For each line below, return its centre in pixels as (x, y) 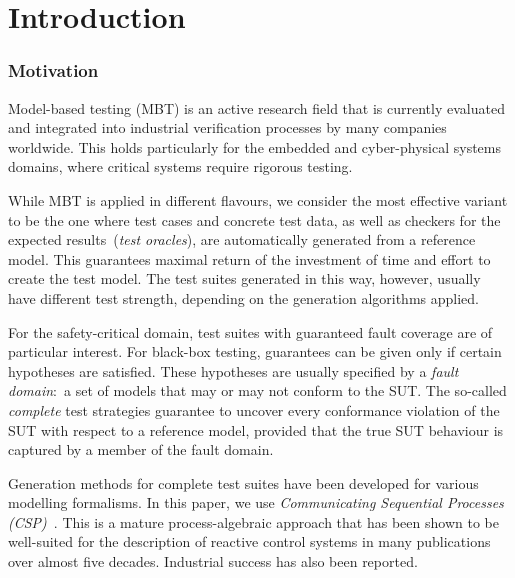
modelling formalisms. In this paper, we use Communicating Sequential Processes (256, 502)
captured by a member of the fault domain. (141, 449)
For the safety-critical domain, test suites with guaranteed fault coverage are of (250, 331)
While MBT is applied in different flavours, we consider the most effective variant (258, 199)
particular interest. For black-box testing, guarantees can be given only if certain (255, 351)
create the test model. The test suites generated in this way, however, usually (244, 278)
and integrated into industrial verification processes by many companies (227, 127)
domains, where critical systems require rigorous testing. (180, 166)
